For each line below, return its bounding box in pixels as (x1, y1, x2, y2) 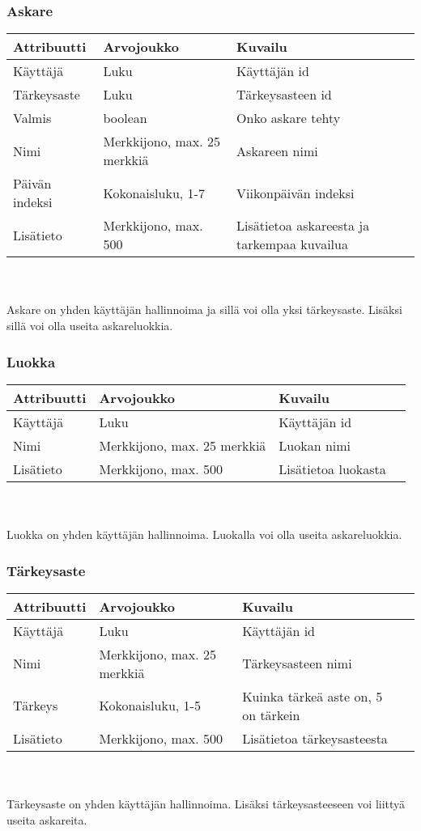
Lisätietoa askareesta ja (236, 216, 370, 235)
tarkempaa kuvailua (236, 235, 348, 254)
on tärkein (242, 705, 300, 724)
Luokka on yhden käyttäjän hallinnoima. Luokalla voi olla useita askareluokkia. (6, 526, 402, 542)
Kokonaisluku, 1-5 (99, 696, 201, 715)
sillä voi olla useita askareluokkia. (6, 317, 173, 333)
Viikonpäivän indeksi (236, 183, 355, 202)
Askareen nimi (236, 141, 318, 160)
